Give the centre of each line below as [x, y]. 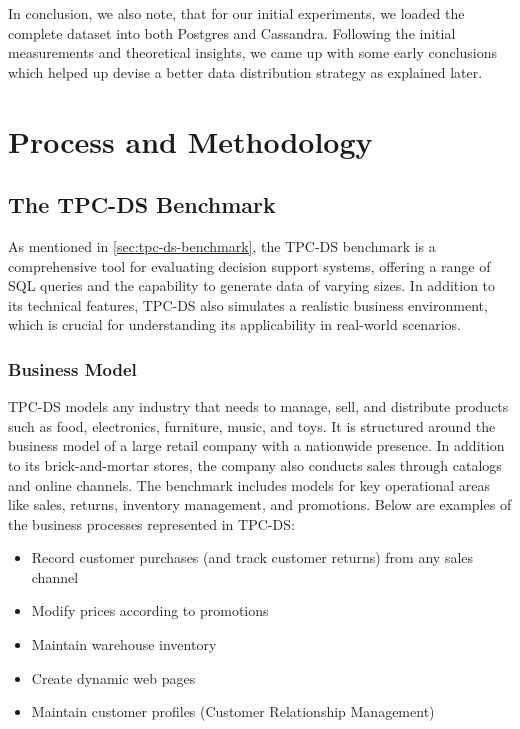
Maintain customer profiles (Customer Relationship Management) [233, 711]
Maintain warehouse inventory [124, 644]
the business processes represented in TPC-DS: [151, 523]
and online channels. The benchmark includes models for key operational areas [249, 484]
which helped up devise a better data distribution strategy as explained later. [245, 71]
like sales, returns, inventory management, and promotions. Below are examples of [260, 504]
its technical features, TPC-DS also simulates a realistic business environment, [248, 304]
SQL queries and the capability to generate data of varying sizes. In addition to [252, 285]
